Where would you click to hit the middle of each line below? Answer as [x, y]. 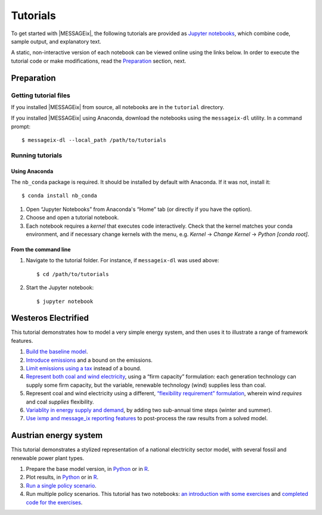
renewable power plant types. [48, 458]
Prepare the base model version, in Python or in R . [88, 469]
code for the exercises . [54, 502]
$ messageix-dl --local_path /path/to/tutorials [94, 140]
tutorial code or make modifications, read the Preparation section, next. [99, 61]
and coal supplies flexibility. [60, 402]
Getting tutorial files [41, 95]
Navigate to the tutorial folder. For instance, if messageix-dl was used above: [123, 260]
